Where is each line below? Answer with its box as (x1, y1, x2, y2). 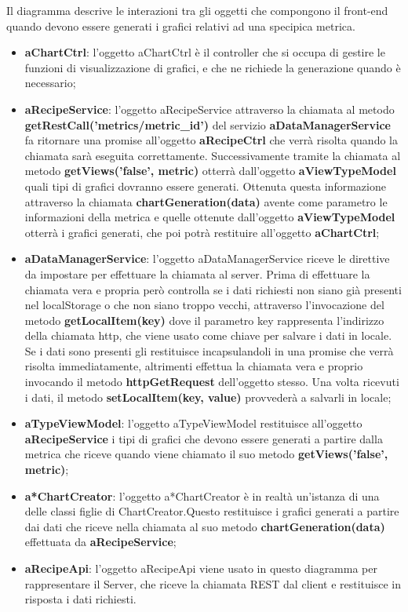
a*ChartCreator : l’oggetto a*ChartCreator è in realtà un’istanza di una (24, 487, 380, 504)
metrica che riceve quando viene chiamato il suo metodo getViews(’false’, (24, 446, 388, 462)
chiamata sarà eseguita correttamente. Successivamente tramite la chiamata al (24, 147, 401, 163)
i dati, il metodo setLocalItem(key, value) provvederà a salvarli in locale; (24, 388, 392, 405)
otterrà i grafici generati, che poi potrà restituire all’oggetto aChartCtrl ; (24, 224, 380, 240)
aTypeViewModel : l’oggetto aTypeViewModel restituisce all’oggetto (24, 415, 362, 432)
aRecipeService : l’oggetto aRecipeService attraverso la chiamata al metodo (24, 100, 395, 117)
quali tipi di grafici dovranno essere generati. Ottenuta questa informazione (24, 177, 386, 194)
